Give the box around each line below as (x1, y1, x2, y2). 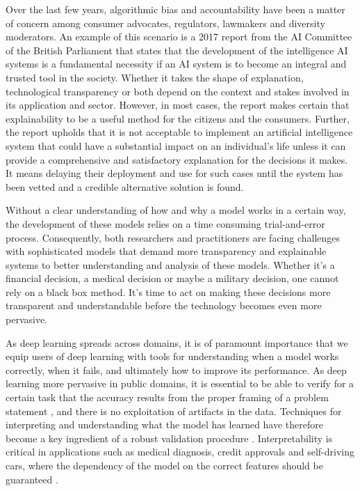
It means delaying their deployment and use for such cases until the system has (6, 166, 343, 180)
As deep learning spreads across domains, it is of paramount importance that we (6, 335, 348, 350)
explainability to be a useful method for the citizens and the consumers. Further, (6, 111, 350, 125)
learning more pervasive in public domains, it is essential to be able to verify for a (6, 376, 354, 391)
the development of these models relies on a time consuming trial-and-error (6, 216, 325, 231)
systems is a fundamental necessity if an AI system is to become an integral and (6, 56, 347, 71)
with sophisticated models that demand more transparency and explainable (6, 244, 327, 258)
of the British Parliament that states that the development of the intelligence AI (6, 42, 348, 57)
